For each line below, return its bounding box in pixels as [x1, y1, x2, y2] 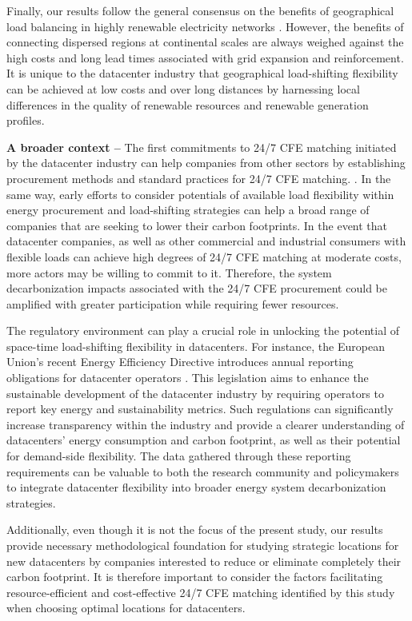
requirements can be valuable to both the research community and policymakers [6, 463, 399, 480]
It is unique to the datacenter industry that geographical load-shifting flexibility [6, 65, 398, 82]
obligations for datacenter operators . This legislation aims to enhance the [6, 369, 369, 386]
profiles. [6, 112, 45, 129]
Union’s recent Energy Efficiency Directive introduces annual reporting [6, 353, 354, 370]
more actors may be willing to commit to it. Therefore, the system [6, 264, 332, 281]
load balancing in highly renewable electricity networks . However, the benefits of [6, 18, 404, 34]
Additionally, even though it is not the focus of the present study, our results [6, 521, 383, 538]
